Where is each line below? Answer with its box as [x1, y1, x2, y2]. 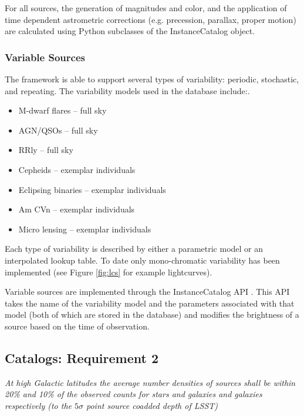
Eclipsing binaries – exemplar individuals [18, 183, 166, 195]
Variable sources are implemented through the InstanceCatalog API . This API [5, 285, 290, 298]
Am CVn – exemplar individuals [18, 203, 135, 215]
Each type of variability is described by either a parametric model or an [5, 242, 264, 255]
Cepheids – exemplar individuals [18, 163, 136, 175]
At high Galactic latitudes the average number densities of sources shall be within [5, 376, 296, 388]
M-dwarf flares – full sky [18, 104, 107, 117]
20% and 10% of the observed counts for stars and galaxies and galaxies [5, 388, 262, 400]
